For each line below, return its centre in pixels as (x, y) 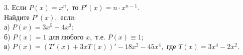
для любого (66, 36)
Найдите (17, 17)
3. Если (15, 7)
